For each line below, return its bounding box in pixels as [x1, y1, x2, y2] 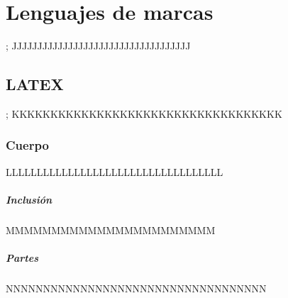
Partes [6, 250, 38, 265]
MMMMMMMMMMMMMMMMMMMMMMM [6, 222, 216, 237]
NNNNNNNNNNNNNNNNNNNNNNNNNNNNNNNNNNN [6, 281, 267, 296]
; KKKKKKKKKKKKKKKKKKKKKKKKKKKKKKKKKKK [6, 106, 282, 121]
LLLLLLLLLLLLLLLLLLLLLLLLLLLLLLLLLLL [6, 164, 223, 179]
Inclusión [6, 192, 52, 206]
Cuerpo [6, 136, 49, 154]
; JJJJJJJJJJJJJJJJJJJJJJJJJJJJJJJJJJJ [6, 38, 191, 53]
